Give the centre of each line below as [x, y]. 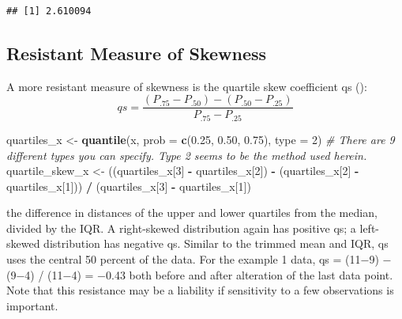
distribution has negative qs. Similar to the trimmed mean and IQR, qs [216, 243]
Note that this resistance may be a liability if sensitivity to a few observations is [200, 290]
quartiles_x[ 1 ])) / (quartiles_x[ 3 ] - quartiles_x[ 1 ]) [129, 186]
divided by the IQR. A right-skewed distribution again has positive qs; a [181, 228]
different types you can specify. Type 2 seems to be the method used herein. [187, 155]
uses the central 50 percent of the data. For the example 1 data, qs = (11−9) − [199, 259]
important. [32, 305]
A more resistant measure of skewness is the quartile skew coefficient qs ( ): [187, 86]
